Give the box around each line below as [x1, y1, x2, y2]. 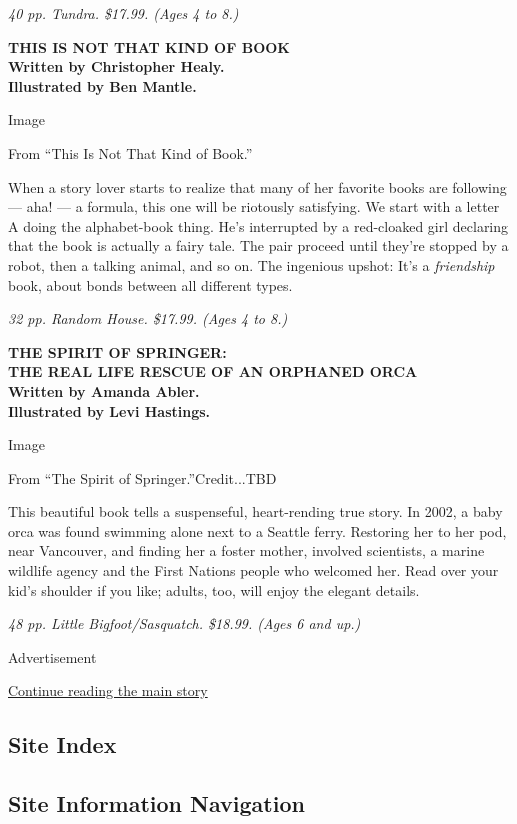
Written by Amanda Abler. [8, 380, 200, 401]
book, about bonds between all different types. [8, 274, 293, 295]
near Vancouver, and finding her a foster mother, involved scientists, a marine [8, 540, 485, 561]
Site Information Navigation [8, 788, 305, 819]
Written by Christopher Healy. [8, 56, 225, 77]
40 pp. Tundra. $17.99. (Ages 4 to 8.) [8, 3, 239, 23]
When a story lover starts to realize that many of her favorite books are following [8, 176, 507, 197]
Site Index [8, 729, 117, 760]
